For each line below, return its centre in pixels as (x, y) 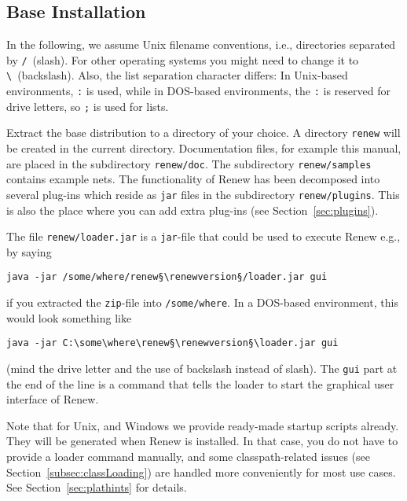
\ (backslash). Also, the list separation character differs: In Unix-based (177, 75)
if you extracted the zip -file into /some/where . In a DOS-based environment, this (202, 302)
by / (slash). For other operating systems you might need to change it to (183, 59)
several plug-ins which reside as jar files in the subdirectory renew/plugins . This (203, 194)
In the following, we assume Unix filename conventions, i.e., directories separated (201, 44)
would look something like (69, 317)
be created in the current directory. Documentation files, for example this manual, (204, 148)
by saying (29, 251)
